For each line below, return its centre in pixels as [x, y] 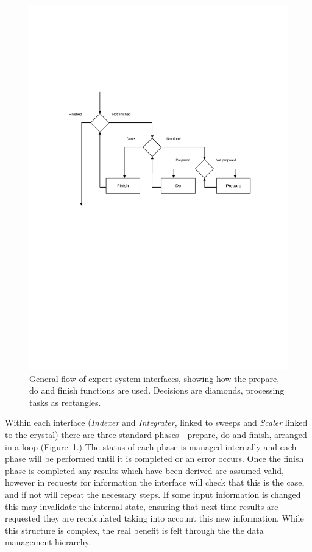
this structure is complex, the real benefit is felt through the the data [134, 530]
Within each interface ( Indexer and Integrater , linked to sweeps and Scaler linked [156, 423]
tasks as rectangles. [65, 402]
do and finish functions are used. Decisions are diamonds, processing [157, 390]
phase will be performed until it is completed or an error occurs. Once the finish [154, 458]
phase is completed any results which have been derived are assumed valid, [144, 470]
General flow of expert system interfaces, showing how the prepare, [154, 378]
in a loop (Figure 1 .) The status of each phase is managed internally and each [151, 446]
